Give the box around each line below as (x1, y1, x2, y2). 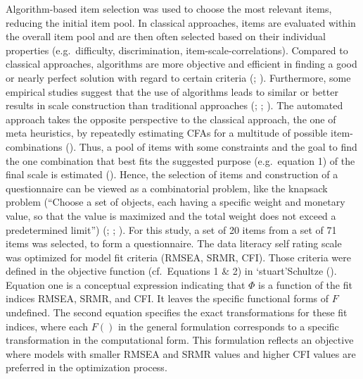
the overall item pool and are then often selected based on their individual (6, 29, 326, 44)
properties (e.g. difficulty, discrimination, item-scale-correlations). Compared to (6, 42, 348, 57)
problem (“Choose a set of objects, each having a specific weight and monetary (6, 194, 345, 209)
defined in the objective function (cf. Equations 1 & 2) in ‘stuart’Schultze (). (6, 263, 337, 278)
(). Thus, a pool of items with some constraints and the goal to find (65, 139, 357, 154)
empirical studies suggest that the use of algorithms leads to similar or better (6, 84, 338, 99)
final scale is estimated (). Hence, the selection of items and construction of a (6, 167, 338, 182)
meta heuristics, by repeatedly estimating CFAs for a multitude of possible (6, 125, 328, 140)
